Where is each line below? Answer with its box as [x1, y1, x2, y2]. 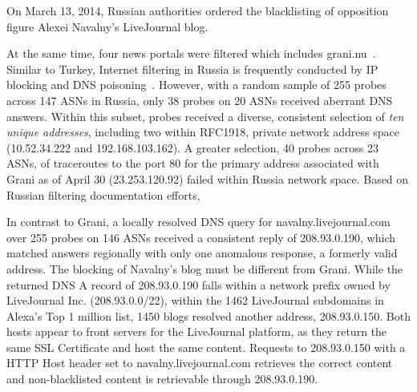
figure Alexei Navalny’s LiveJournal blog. [6, 18, 208, 34]
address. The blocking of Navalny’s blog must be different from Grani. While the [6, 260, 403, 277]
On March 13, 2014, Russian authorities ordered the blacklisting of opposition [6, 2, 389, 18]
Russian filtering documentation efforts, [6, 186, 200, 203]
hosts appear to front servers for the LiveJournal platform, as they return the [6, 323, 387, 340]
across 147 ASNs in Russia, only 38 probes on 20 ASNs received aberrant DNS [6, 91, 393, 108]
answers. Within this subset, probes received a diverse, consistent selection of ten [6, 107, 404, 124]
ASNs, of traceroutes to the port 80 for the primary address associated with [6, 155, 379, 172]
